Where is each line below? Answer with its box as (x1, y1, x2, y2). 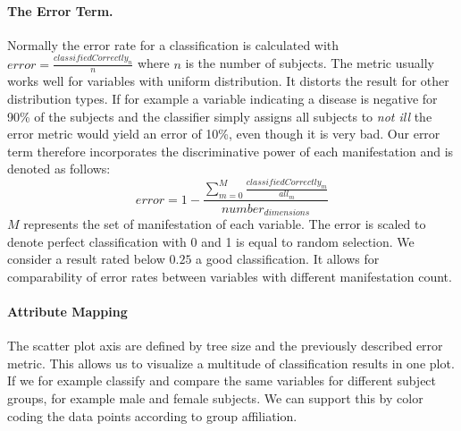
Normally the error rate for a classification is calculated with (7, 35, 339, 54)
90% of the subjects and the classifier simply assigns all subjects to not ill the (7, 106, 432, 125)
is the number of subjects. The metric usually (185, 54, 434, 72)
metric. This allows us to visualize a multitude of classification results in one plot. (7, 353, 455, 372)
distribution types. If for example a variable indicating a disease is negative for (7, 89, 438, 108)
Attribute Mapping (7, 302, 128, 320)
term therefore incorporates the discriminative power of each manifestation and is (7, 141, 454, 160)
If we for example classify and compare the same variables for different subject (7, 371, 437, 390)
